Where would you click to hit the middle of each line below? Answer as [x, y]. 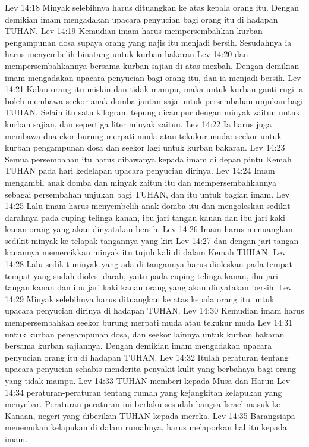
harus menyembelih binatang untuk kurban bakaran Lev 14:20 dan [127, 54]
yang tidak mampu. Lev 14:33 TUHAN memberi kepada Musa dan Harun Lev [148, 380]
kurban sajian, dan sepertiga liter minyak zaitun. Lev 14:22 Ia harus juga [138, 124]
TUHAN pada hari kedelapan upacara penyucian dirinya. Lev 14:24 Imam [140, 171]
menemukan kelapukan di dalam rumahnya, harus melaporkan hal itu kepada [146, 427]
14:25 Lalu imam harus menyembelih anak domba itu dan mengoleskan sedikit [148, 206]
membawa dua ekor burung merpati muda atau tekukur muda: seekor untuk [143, 135]
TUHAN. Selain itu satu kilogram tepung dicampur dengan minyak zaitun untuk [152, 112]
